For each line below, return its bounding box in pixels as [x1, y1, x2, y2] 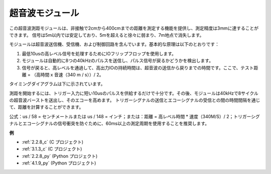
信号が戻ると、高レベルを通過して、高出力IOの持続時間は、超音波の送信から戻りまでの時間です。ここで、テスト [22, 64, 254, 70]
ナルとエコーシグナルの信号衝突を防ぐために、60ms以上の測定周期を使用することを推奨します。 [9, 121, 210, 127]
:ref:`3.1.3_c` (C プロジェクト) [22, 146, 82, 152]
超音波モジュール [9, 8, 80, 19]
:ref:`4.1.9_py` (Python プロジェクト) [22, 160, 96, 166]
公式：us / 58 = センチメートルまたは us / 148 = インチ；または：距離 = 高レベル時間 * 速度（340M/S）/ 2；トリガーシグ [9, 113, 260, 119]
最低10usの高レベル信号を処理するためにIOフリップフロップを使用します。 [22, 50, 177, 56]
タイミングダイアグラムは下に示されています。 [9, 81, 105, 87]
